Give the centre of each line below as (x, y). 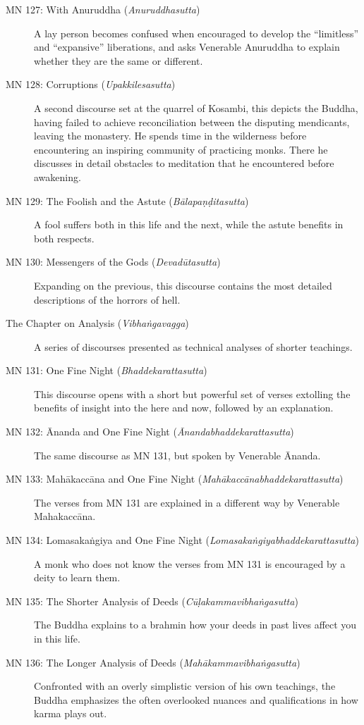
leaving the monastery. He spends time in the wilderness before (170, 136)
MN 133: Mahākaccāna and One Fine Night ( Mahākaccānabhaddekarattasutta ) (175, 479)
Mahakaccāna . (65, 516)
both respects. (64, 238)
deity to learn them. (77, 577)
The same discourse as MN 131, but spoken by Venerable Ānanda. (177, 455)
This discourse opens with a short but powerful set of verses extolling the (192, 394)
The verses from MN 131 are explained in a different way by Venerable (187, 502)
